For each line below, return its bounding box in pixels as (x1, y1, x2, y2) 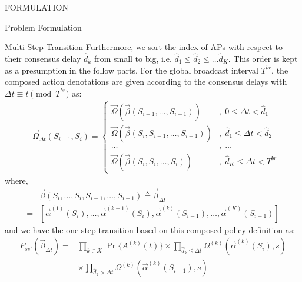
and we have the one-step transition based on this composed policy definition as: (5, 223, 296, 235)
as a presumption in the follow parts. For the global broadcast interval (5, 64, 258, 76)
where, (5, 174, 28, 187)
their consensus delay (5, 52, 81, 64)
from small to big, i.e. (94, 52, 172, 64)
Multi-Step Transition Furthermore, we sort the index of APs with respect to (5, 41, 283, 53)
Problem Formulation (5, 21, 82, 33)
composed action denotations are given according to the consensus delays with (5, 75, 287, 88)
